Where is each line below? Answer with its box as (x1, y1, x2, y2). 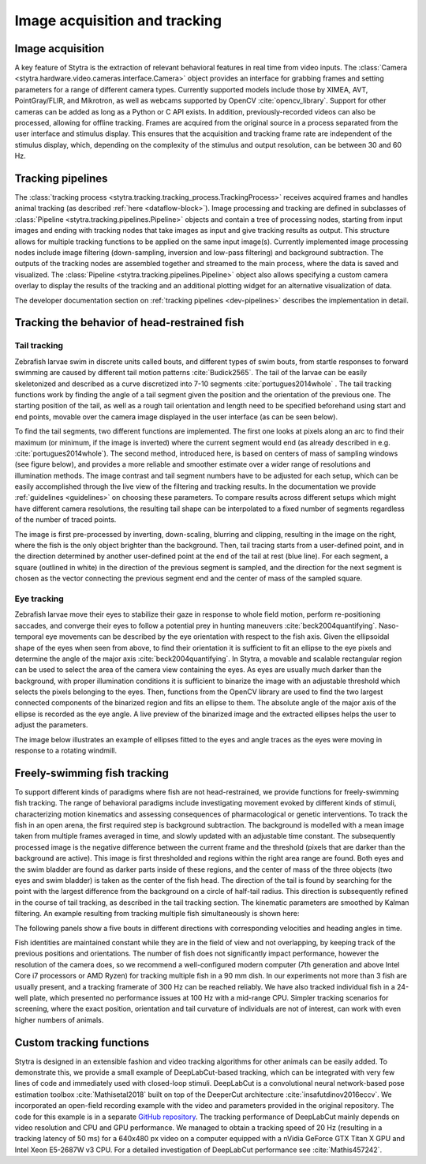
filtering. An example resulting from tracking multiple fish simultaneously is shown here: (14, 909, 300, 918)
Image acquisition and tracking (14, 12, 222, 29)
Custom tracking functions (14, 1035, 150, 1049)
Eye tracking (14, 593, 65, 604)
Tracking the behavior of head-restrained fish (14, 316, 245, 329)
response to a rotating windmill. (14, 746, 118, 756)
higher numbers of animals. (14, 1015, 104, 1024)
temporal (14, 632, 44, 641)
